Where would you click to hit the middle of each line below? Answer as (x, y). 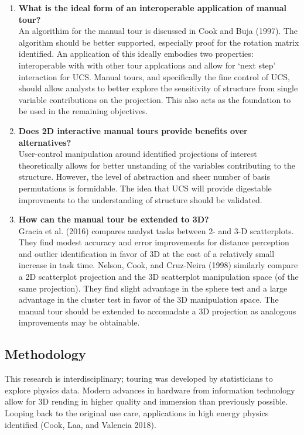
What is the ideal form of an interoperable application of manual (152, 8)
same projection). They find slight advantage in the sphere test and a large (153, 288)
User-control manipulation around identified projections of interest (138, 154)
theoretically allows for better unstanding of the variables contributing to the (157, 165)
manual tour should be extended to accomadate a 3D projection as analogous (157, 311)
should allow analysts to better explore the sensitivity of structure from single (158, 88)
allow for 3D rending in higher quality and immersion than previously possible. (146, 401)
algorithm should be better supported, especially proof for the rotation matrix (159, 42)
